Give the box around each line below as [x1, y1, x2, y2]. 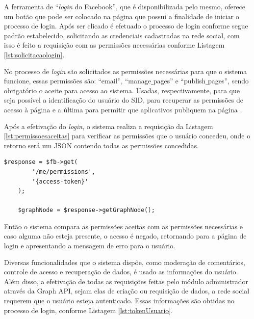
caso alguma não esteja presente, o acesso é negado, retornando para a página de [4, 231, 247, 241]
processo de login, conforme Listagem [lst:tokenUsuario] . [4, 305, 173, 315]
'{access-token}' [32, 178, 88, 185]
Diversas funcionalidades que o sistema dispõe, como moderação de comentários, [4, 257, 245, 267]
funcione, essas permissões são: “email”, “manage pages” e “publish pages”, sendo [4, 76, 249, 86]
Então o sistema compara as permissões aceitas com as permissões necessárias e [4, 221, 243, 231]
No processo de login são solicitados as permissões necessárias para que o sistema [4, 66, 247, 76]
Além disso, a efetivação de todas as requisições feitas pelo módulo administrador [4, 276, 249, 286]
